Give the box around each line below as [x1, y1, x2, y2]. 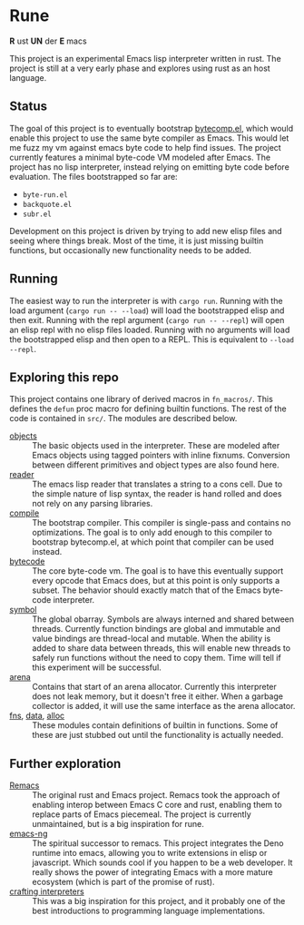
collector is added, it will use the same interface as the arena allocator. [32, 701, 296, 712]
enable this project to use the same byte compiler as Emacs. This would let [9, 133, 289, 143]
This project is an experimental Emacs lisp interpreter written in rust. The [9, 53, 281, 64]
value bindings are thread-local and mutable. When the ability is [32, 633, 271, 645]
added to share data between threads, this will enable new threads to [32, 643, 291, 654]
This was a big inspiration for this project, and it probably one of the [32, 896, 286, 907]
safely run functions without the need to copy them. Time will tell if [32, 653, 281, 664]
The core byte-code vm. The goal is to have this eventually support [32, 566, 284, 576]
